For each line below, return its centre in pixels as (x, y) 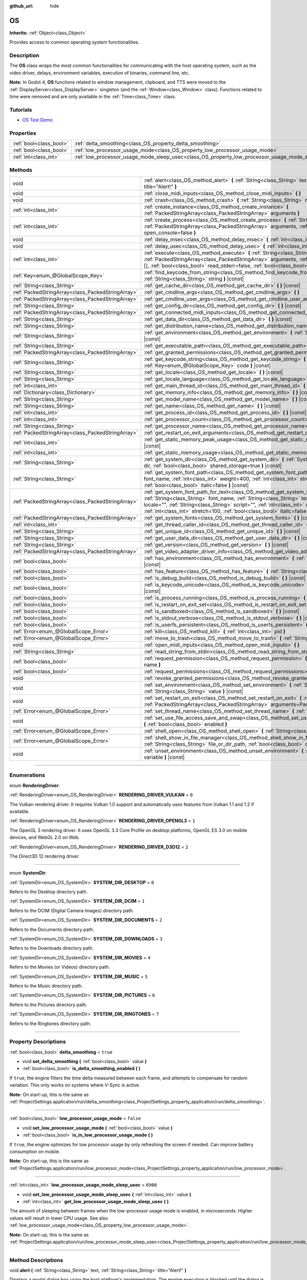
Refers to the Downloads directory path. (52, 948)
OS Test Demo (38, 120)
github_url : (21, 6)
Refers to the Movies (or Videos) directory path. (60, 967)
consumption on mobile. (35, 1151)
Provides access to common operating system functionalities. (74, 42)
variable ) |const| (164, 757)
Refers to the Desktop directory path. (49, 892)
